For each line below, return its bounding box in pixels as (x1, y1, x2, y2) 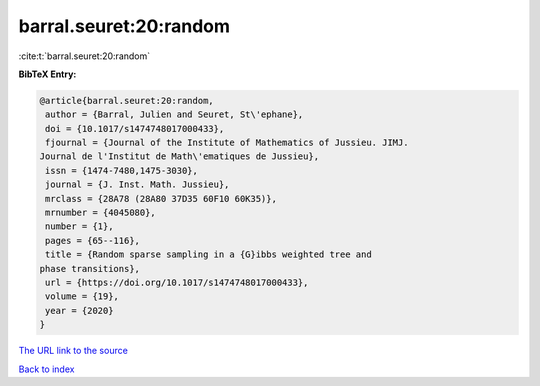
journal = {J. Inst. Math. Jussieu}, (45, 179, 230, 190)
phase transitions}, (39, 263, 140, 274)
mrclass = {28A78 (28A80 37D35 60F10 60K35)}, (45, 193, 277, 204)
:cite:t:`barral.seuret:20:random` (18, 50, 151, 62)
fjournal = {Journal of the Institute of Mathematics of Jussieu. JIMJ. (45, 137, 409, 149)
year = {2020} (45, 305, 114, 316)
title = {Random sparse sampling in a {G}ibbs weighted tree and (45, 249, 372, 260)
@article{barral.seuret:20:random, (39, 95, 214, 106)
